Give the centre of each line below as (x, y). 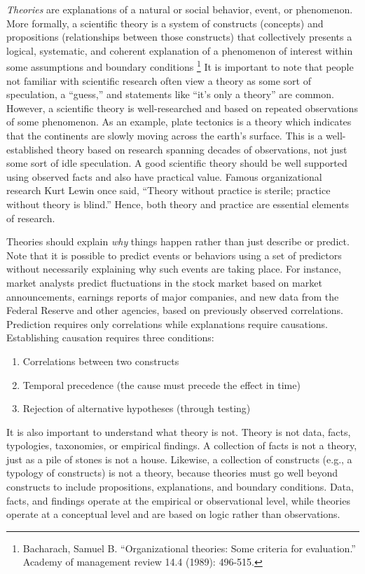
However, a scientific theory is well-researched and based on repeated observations (182, 108)
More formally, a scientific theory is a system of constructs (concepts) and (165, 23)
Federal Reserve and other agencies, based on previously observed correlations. (175, 310)
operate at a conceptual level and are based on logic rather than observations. (173, 514)
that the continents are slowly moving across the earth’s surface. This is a (165, 135)
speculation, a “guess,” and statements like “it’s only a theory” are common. (170, 94)
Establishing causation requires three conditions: (110, 337)
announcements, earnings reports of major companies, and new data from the (173, 296)
